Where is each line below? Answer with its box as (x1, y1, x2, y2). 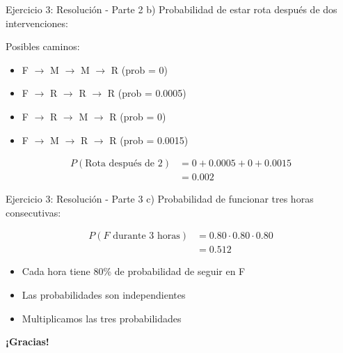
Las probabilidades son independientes (22, 288, 186, 302)
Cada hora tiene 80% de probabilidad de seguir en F (22, 264, 246, 279)
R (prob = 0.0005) (107, 86, 186, 100)
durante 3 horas (113, 231, 180, 242)
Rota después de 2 (85, 159, 163, 169)
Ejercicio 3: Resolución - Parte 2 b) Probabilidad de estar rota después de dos (6, 2, 337, 16)
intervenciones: (6, 15, 68, 30)
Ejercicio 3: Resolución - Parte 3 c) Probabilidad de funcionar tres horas (6, 191, 314, 206)
